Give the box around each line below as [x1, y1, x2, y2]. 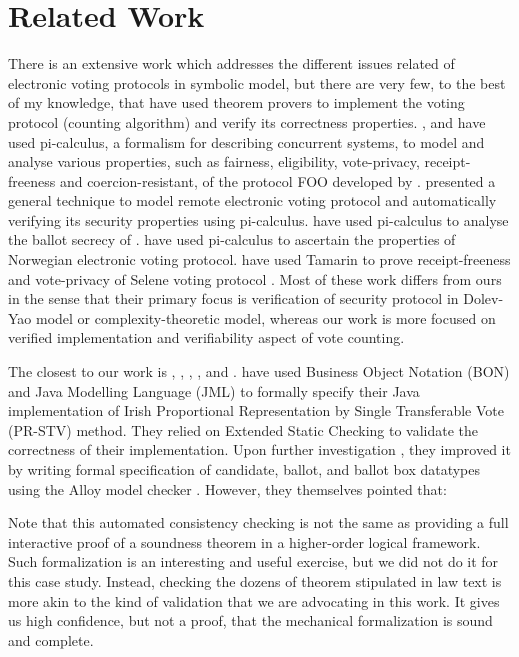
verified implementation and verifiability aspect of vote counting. [8, 327, 405, 348]
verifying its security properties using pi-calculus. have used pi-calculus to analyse [8, 209, 509, 230]
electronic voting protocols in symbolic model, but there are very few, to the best [8, 72, 506, 93]
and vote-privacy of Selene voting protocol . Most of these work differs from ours [8, 268, 502, 289]
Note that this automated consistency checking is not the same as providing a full [8, 512, 509, 533]
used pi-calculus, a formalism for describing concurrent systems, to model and [8, 131, 485, 152]
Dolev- [463, 288, 504, 309]
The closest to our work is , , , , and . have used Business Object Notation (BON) [8, 361, 510, 382]
